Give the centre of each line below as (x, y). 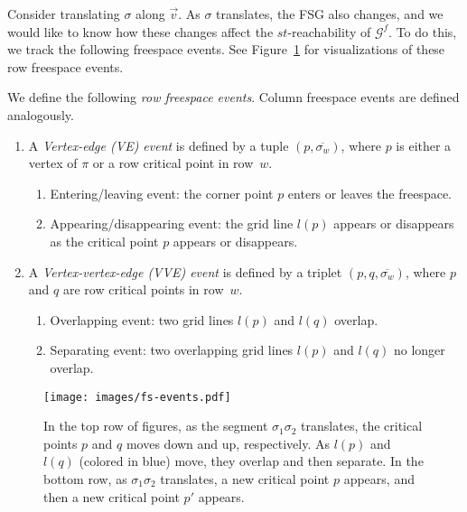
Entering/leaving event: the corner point (162, 193)
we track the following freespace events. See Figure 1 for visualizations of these (226, 49)
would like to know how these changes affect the (140, 31)
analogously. (41, 114)
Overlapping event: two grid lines (142, 319)
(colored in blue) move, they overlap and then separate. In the (251, 461)
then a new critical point (112, 496)
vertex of (53, 163)
